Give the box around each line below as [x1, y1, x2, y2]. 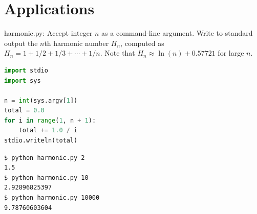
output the [4, 37, 38, 48]
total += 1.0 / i [18, 127, 78, 134]
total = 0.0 [4, 107, 45, 114]
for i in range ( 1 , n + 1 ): [4, 116, 96, 124]
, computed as [120, 37, 164, 48]
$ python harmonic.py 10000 [4, 194, 100, 202]
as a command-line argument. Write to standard [101, 28, 253, 38]
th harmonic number [44, 37, 109, 48]
